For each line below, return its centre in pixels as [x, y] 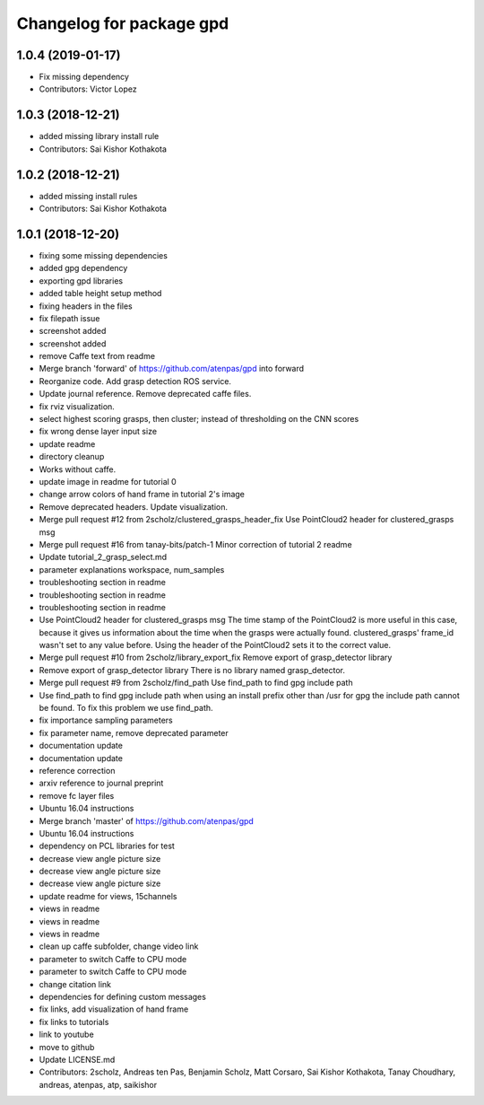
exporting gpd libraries [81, 281]
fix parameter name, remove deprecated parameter [134, 732]
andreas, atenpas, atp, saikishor [98, 1084]
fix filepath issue [69, 318]
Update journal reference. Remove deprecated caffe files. [145, 394]
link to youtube [66, 1035]
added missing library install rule [99, 136]
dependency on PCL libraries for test [107, 846]
